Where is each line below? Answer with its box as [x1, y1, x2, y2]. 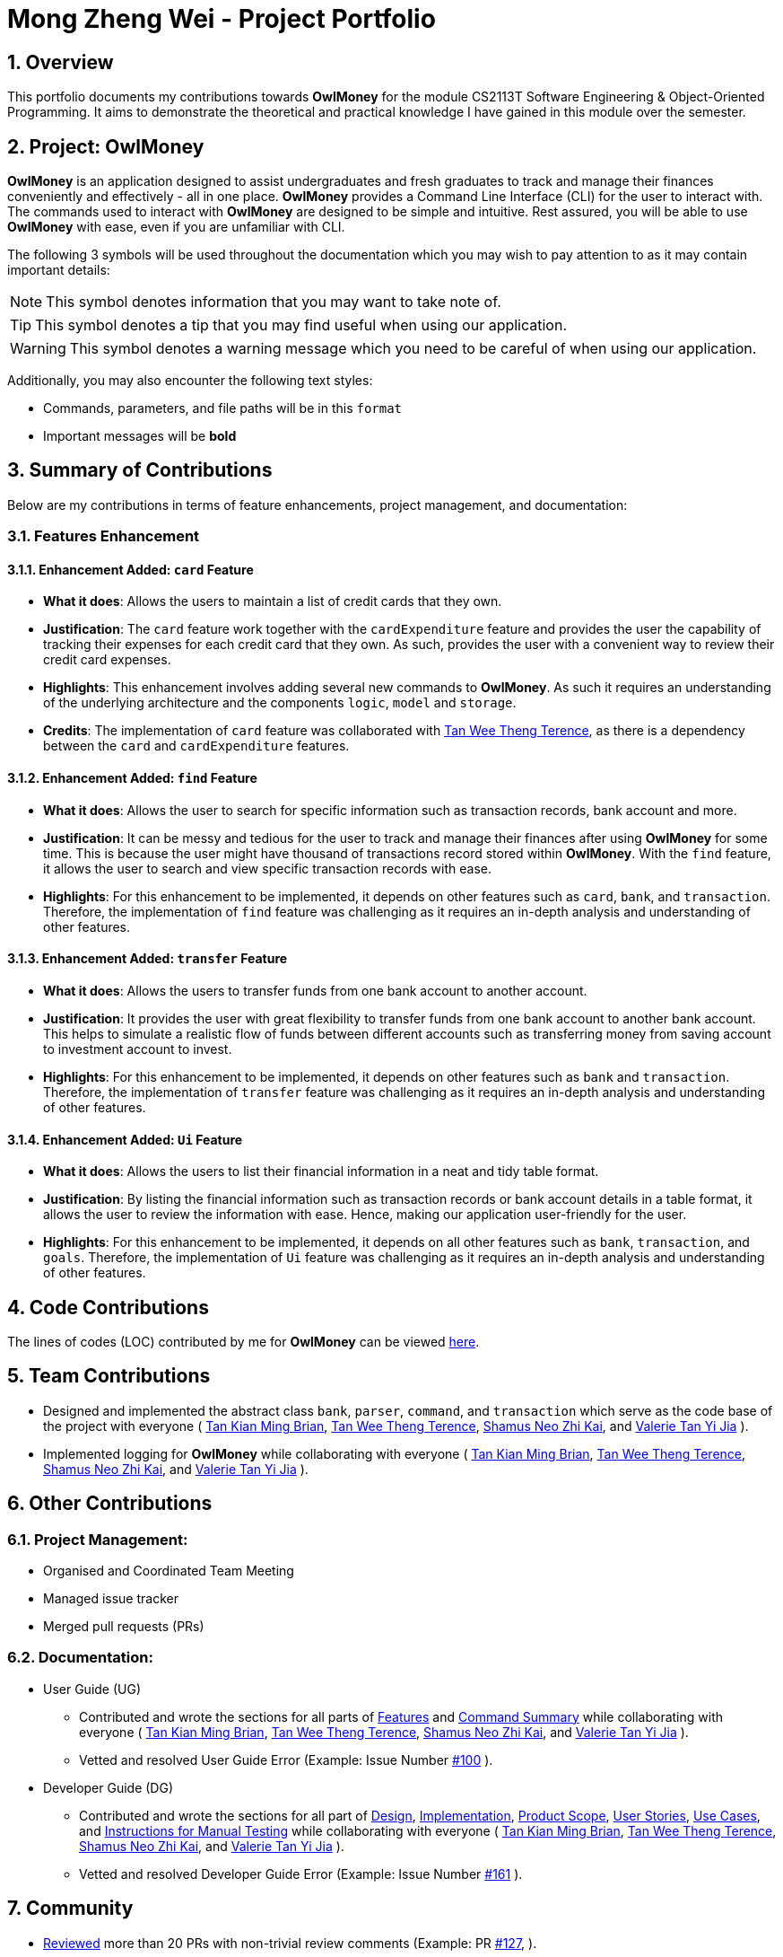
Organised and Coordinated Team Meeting [43, 1563, 294, 1579]
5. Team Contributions [7, 1365, 211, 1388]
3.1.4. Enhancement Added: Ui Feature [7, 1131, 243, 1147]
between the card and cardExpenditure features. [43, 738, 350, 754]
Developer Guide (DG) [43, 1779, 174, 1795]
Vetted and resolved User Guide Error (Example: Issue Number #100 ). [79, 1751, 493, 1768]
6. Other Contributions [7, 1492, 213, 1515]
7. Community [7, 1897, 134, 1920]
